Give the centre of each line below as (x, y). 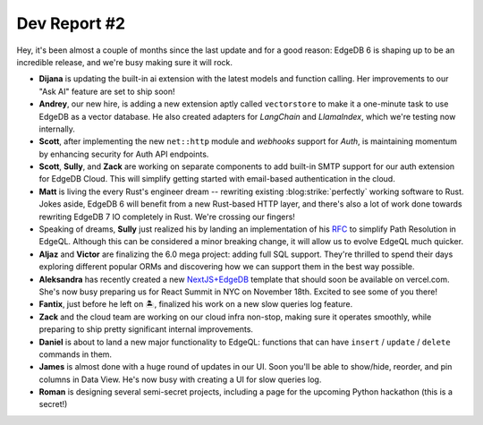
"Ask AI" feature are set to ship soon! (107, 91)
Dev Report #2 (71, 23)
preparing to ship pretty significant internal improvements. (146, 329)
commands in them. (75, 354)
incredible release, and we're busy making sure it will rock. (124, 62)
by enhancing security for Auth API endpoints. (124, 154)
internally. (57, 129)
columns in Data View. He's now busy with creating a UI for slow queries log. (180, 379)
